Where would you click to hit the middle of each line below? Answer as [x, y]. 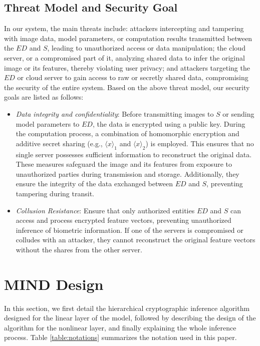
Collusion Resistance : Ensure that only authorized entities [105, 210]
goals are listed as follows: [44, 97]
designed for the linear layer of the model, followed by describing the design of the [130, 318]
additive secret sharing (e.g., [59, 143]
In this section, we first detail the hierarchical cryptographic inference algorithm [127, 308]
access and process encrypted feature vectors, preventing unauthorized [123, 220]
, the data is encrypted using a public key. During [169, 123]
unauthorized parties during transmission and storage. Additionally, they [127, 174]
